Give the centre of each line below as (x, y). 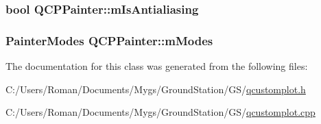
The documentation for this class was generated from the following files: (157, 66)
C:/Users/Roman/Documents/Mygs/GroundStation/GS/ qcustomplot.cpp (160, 112)
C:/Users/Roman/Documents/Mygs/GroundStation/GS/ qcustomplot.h (156, 89)
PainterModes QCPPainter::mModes (109, 40)
